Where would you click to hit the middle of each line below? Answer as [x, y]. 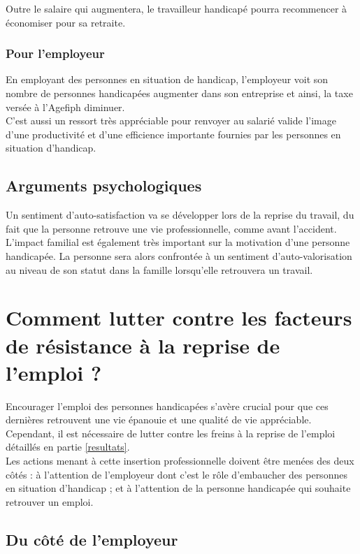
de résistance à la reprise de [143, 345]
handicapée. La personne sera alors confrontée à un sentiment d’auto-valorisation [179, 255]
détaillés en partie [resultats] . [68, 447]
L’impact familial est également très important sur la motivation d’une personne [178, 242]
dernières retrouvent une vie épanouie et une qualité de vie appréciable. [159, 420]
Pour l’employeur [55, 53]
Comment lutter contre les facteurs [179, 318]
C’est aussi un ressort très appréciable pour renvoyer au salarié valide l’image [171, 121]
